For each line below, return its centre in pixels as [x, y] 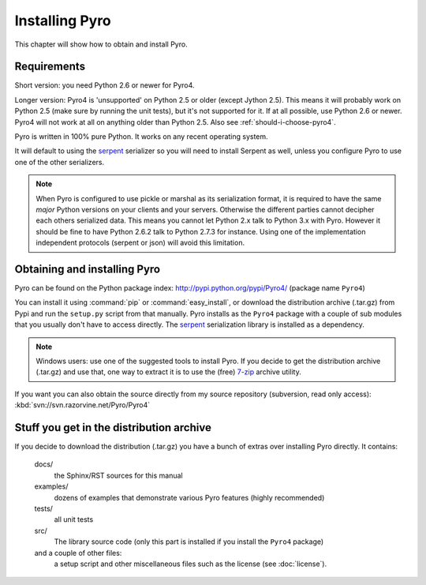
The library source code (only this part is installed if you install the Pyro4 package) [189, 542]
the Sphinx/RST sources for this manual [118, 475]
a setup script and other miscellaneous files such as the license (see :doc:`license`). [191, 564]
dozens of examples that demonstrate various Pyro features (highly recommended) [189, 497]
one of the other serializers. [60, 162]
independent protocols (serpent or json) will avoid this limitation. [140, 243]
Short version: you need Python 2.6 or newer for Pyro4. [105, 85]
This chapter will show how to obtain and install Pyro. [101, 44]
